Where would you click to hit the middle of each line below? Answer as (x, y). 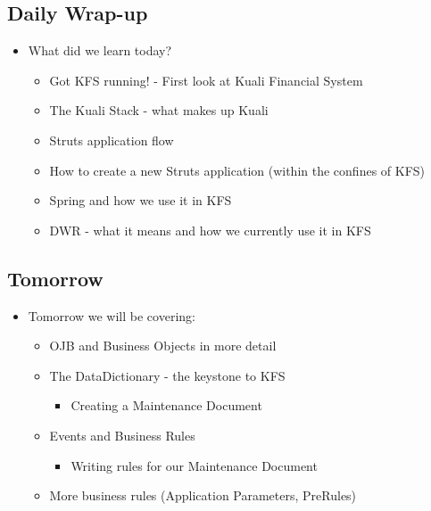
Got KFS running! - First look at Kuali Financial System (206, 80)
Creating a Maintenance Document (166, 405)
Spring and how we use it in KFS (141, 200)
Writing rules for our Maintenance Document (194, 465)
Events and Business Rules (122, 435)
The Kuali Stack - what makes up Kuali (159, 110)
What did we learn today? (100, 50)
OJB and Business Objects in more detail (163, 346)
